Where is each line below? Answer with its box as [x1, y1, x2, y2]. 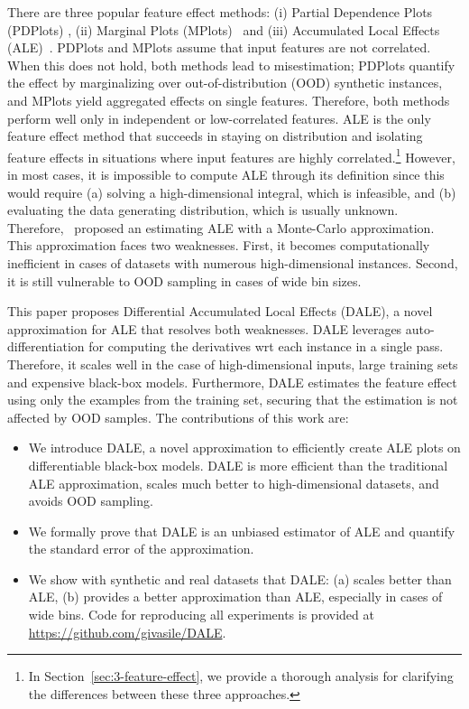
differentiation [7, 337, 85, 356]
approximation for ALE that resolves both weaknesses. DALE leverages [7, 319, 402, 338]
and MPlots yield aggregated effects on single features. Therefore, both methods [7, 90, 450, 109]
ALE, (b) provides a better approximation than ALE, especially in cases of [28, 587, 443, 606]
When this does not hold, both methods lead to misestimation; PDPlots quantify [7, 55, 455, 74]
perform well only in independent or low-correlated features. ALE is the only [7, 108, 431, 127]
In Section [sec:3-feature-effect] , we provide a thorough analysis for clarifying [28, 667, 454, 686]
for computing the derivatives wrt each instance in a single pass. [88, 337, 444, 356]
